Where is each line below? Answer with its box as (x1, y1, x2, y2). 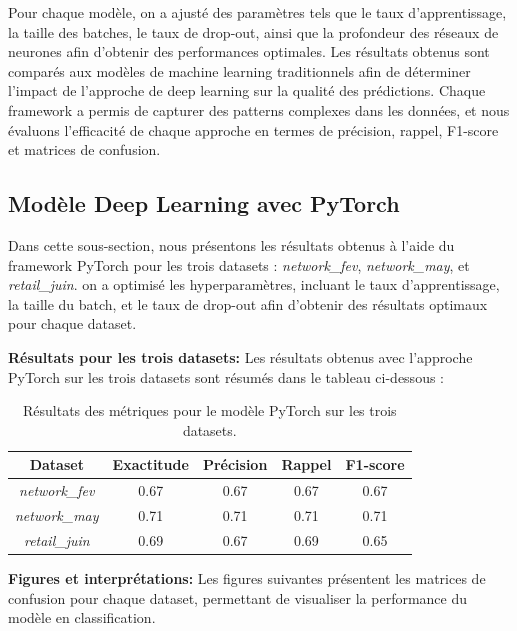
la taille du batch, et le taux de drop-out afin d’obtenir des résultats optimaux (8, 293, 488, 314)
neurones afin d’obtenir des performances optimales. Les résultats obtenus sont (8, 41, 490, 62)
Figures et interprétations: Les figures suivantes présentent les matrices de (8, 567, 486, 588)
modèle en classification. (8, 607, 156, 628)
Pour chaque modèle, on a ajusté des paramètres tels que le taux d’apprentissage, (8, 2, 507, 22)
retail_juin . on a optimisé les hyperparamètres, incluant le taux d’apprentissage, (8, 274, 500, 295)
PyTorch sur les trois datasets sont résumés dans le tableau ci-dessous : (8, 366, 444, 387)
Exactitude (112, 454, 189, 475)
